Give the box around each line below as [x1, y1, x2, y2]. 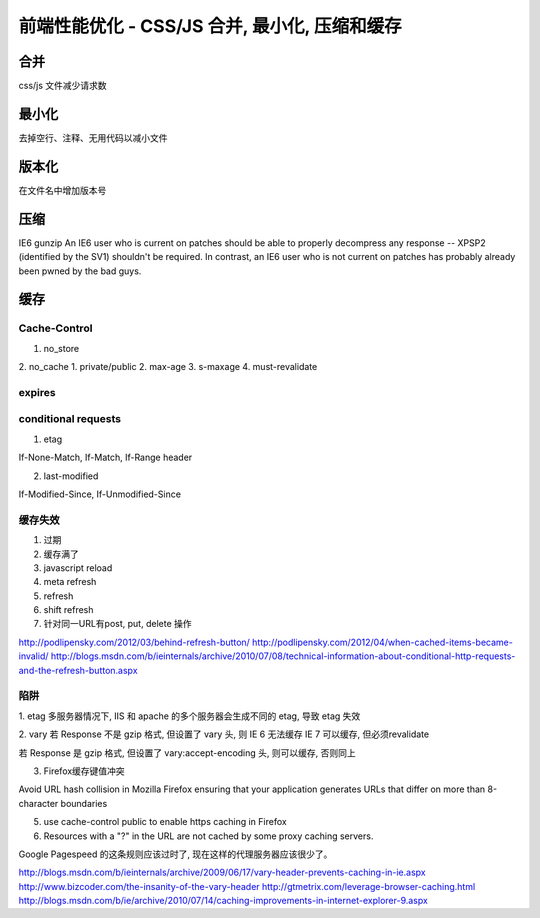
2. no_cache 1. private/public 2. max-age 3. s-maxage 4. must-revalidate [18, 361, 318, 373]
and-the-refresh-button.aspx [18, 664, 139, 676]
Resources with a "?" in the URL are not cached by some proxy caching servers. [43, 830, 374, 842]
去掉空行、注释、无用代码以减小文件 [18, 131, 168, 144]
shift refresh [43, 604, 94, 616]
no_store [43, 342, 80, 354]
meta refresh [43, 576, 97, 588]
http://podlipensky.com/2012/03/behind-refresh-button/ [18, 636, 250, 648]
